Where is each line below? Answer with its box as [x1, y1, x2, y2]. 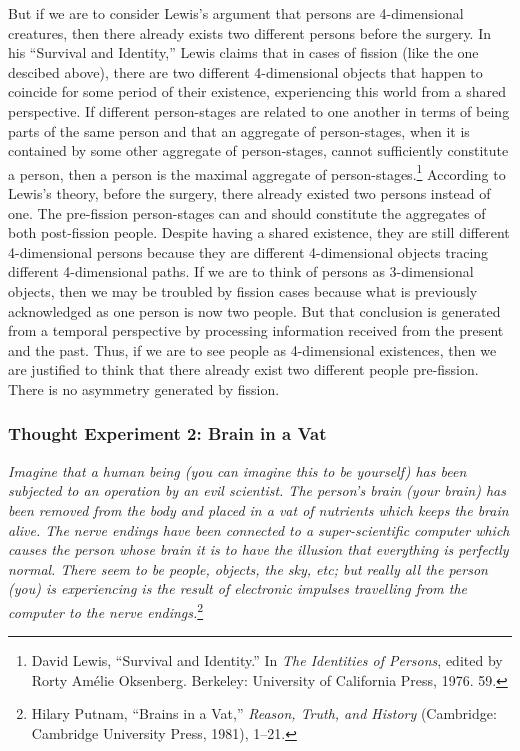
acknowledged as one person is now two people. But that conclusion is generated [8, 300, 501, 321]
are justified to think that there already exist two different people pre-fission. [8, 359, 479, 380]
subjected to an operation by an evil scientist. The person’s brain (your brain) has [8, 480, 506, 501]
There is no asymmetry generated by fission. [8, 378, 280, 399]
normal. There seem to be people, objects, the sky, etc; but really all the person [8, 558, 488, 579]
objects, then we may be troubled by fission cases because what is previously [8, 280, 478, 301]
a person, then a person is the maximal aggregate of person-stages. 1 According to [8, 160, 506, 184]
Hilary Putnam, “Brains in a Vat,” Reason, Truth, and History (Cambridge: [31, 703, 497, 724]
